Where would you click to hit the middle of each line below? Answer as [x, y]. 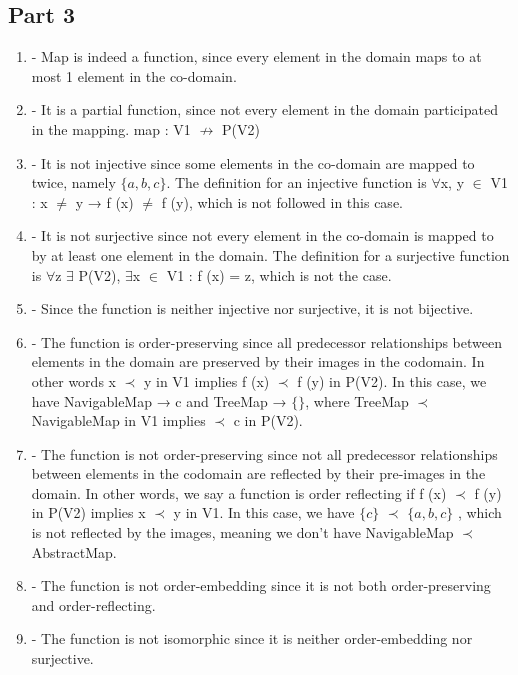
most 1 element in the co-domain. [134, 75]
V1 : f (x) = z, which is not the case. [279, 274]
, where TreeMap [357, 400]
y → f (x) [104, 201]
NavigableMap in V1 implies [118, 420]
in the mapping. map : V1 [111, 128]
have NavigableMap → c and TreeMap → [159, 400]
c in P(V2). [268, 420]
